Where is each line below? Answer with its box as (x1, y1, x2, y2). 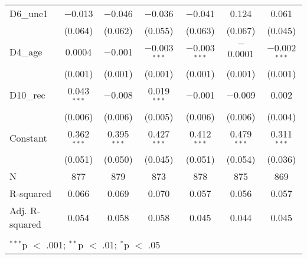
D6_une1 (9, 6, 48, 20)
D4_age (9, 45, 43, 59)
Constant (9, 130, 47, 145)
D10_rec (9, 88, 45, 102)
